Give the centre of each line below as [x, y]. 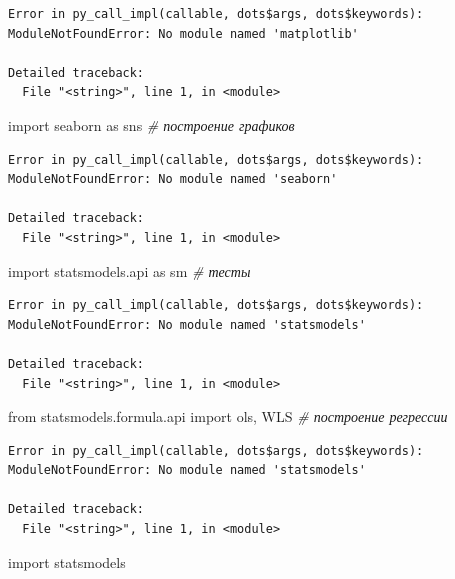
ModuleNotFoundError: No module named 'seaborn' [173, 179]
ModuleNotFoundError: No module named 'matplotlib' [183, 33]
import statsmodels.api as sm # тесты [129, 270]
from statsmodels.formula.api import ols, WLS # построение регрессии [228, 416]
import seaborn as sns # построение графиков [151, 124]
